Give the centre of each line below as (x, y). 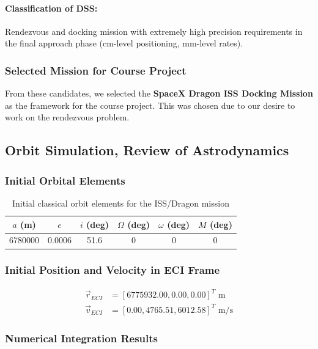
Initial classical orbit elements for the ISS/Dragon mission (120, 203)
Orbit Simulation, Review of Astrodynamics (147, 150)
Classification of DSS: (51, 8)
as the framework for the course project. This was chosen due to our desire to (150, 105)
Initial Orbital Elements (65, 180)
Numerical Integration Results (81, 338)
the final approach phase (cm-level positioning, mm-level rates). (124, 43)
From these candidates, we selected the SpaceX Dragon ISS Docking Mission (159, 93)
